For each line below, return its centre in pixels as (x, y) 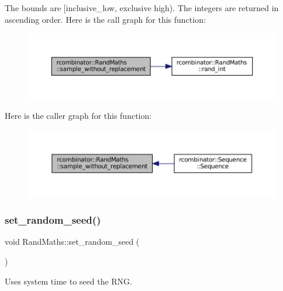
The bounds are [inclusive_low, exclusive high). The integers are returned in (142, 8)
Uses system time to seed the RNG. (68, 281)
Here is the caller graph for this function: (78, 116)
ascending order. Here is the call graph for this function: (105, 19)
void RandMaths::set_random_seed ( (72, 242)
